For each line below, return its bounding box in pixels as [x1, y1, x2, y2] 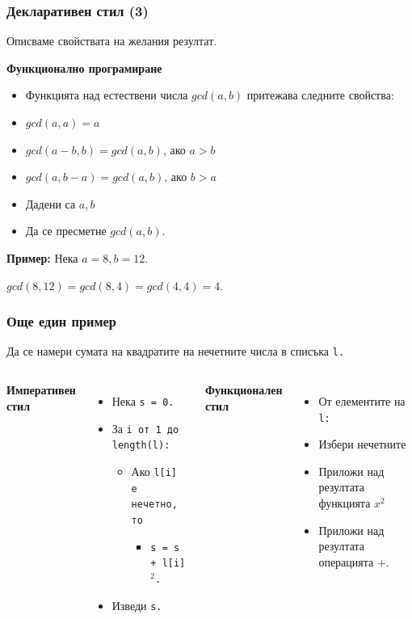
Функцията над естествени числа [25, 86, 188, 103]
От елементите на [318, 393, 406, 410]
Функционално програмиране [6, 59, 162, 76]
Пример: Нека [6, 249, 78, 266]
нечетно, [131, 499, 178, 511]
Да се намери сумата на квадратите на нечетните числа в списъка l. [6, 343, 345, 360]
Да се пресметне [25, 222, 107, 239]
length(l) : [111, 440, 170, 452]
